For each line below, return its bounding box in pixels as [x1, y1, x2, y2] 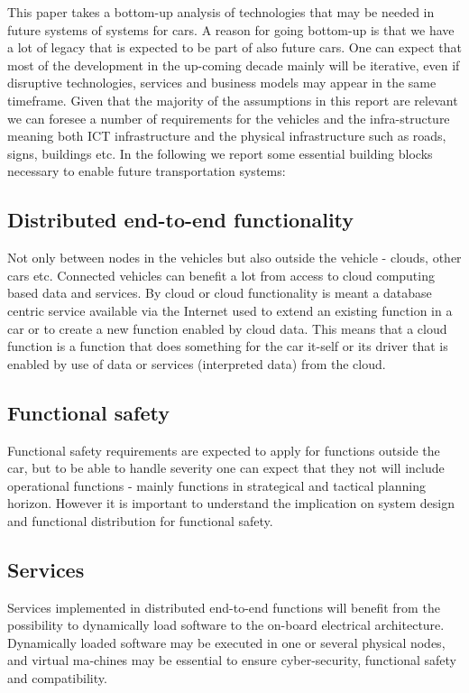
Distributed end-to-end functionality [7, 206, 354, 234]
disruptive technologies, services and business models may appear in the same [7, 73, 437, 92]
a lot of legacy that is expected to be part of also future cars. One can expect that [7, 38, 462, 57]
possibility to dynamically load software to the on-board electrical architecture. [7, 615, 445, 634]
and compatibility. [7, 669, 107, 688]
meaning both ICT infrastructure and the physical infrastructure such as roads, [7, 126, 446, 145]
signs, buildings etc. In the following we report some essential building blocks [7, 143, 433, 162]
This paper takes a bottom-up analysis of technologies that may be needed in [7, 3, 435, 21]
